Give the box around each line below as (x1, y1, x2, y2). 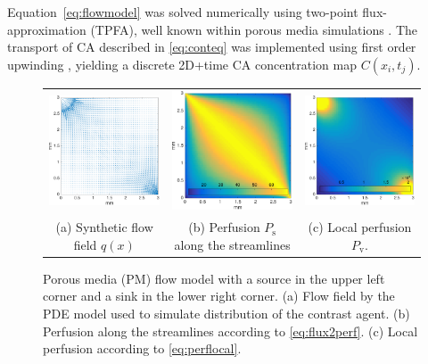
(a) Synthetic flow (55, 218, 153, 236)
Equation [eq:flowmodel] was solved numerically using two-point (7, 3, 358, 21)
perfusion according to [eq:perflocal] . (43, 339, 242, 358)
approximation (7, 20, 86, 38)
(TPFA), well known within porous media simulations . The (90, 20, 418, 38)
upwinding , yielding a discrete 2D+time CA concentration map (7, 54, 357, 73)
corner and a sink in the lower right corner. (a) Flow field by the (43, 286, 395, 305)
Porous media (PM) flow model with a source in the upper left (43, 269, 385, 287)
